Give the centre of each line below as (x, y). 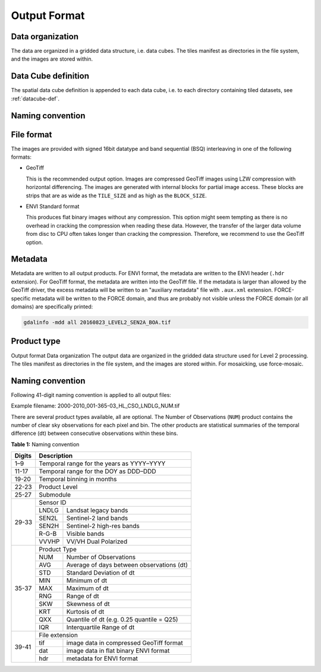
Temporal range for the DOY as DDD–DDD (98, 471)
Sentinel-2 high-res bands (103, 526)
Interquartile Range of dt (100, 627)
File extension (59, 635)
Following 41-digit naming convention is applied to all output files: (91, 395)
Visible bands (85, 534)
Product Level (58, 487)
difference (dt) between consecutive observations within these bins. (95, 433)
